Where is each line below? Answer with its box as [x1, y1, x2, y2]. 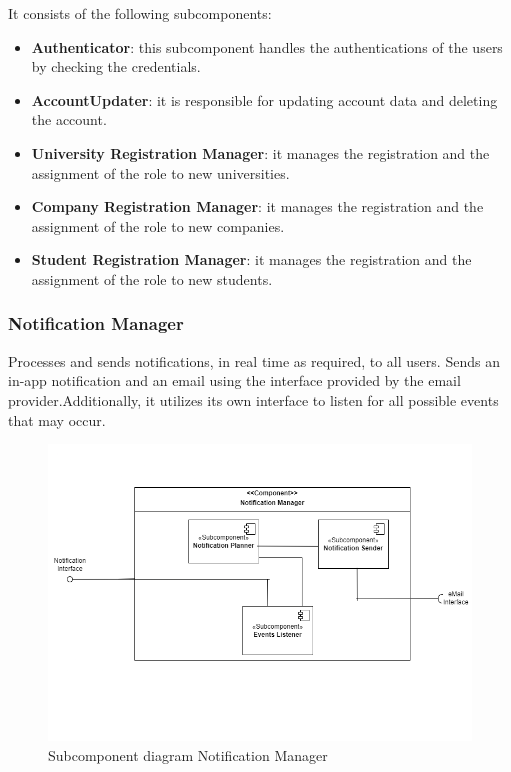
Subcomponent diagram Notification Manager [48, 744, 328, 765]
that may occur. [8, 409, 106, 430]
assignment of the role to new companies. [31, 215, 285, 236]
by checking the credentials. [31, 56, 201, 77]
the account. [31, 109, 107, 130]
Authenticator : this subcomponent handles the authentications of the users [31, 36, 503, 57]
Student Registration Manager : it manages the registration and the [31, 249, 472, 270]
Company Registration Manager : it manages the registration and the [31, 196, 484, 217]
